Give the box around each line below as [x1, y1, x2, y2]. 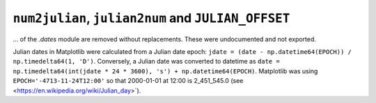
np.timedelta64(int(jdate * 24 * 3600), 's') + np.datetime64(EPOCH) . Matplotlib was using [13, 66, 318, 75]
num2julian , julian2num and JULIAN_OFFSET [13, 10, 290, 26]
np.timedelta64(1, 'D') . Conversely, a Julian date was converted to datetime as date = [13, 57, 280, 66]
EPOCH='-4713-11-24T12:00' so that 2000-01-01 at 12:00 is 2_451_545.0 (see [13, 77, 244, 85]
